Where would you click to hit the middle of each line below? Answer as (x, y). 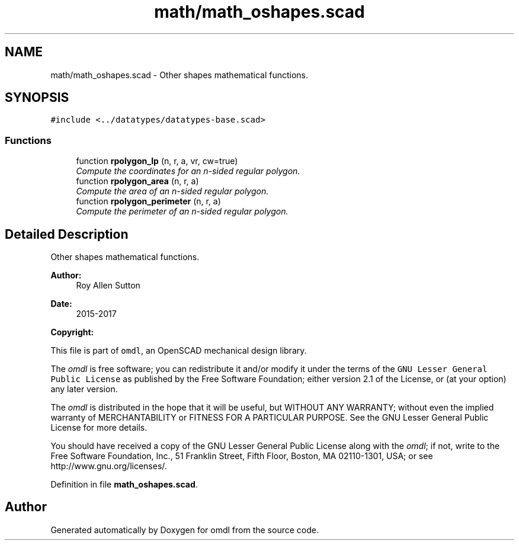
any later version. (84, 389)
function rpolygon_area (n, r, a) (137, 181)
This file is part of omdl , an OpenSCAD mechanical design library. (179, 351)
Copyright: (72, 332)
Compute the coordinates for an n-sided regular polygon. (188, 171)
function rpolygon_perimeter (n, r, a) (148, 201)
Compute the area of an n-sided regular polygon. (172, 191)
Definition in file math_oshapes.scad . (124, 485)
